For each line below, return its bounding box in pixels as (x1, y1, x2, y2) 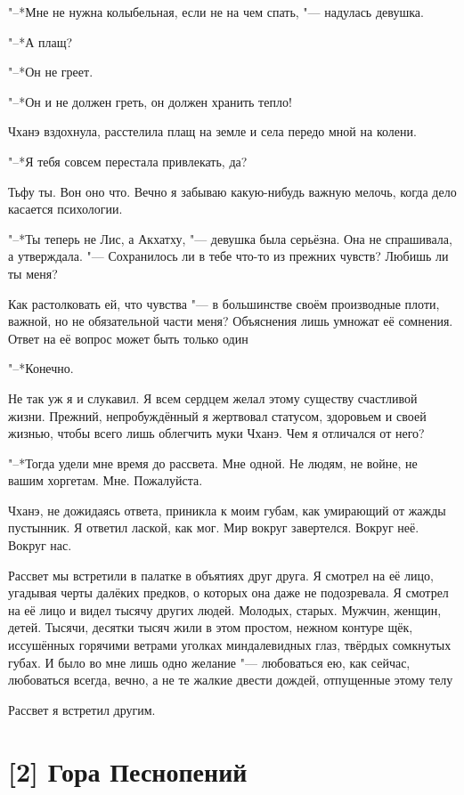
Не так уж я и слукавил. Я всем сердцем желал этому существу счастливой (8, 388, 418, 407)
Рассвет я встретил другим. (8, 700, 156, 718)
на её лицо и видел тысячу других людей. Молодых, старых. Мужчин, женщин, (8, 600, 442, 619)
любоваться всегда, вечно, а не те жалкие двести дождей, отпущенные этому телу (8, 670, 453, 689)
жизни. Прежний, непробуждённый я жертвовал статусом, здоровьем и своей (8, 406, 427, 425)
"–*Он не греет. (8, 62, 94, 81)
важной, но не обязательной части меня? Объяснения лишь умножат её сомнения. (8, 312, 453, 330)
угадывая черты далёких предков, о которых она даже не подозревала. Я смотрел (8, 583, 449, 602)
